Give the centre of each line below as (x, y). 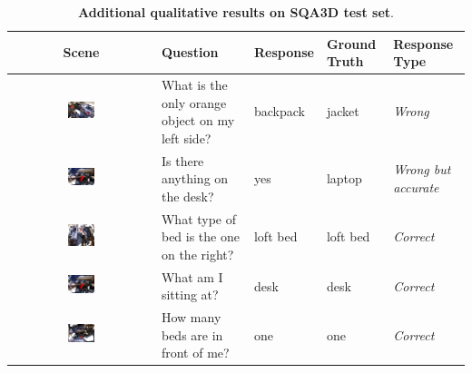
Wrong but (422, 169)
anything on (195, 178)
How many (191, 317)
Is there (182, 160)
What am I (192, 276)
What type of (199, 218)
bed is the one (200, 236)
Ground (351, 43)
